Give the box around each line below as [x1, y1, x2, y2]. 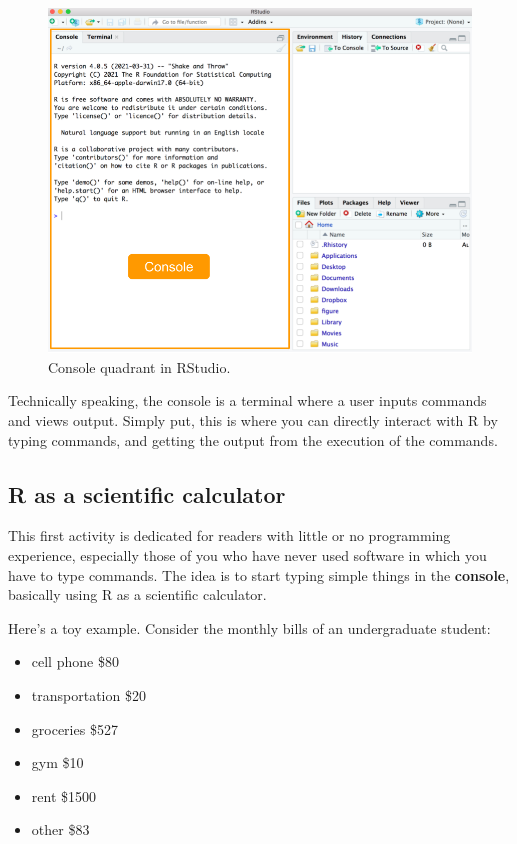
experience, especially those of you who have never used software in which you [8, 544, 487, 565]
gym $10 [31, 752, 84, 773]
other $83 [31, 819, 90, 840]
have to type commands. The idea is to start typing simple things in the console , [8, 564, 510, 585]
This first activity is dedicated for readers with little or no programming [8, 525, 451, 546]
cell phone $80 [31, 651, 119, 672]
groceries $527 [31, 718, 118, 739]
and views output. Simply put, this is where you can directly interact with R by [8, 410, 498, 430]
